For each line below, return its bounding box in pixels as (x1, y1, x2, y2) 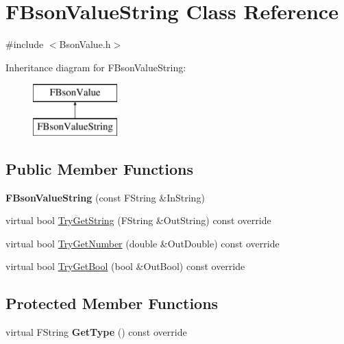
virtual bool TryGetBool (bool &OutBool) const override (5, 259, 245, 273)
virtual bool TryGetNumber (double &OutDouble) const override (5, 236, 280, 250)
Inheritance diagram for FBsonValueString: (5, 60, 186, 74)
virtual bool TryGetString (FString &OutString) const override (5, 213, 271, 228)
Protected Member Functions (5, 293, 219, 314)
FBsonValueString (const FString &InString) (5, 190, 205, 204)
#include (5, 37, 44, 51)
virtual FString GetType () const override (5, 325, 187, 339)
